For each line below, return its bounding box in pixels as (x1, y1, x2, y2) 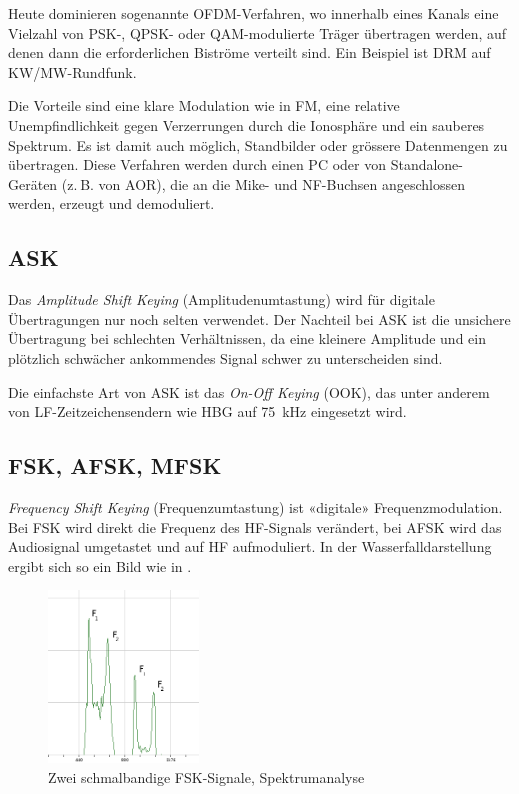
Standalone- (390, 154, 463, 175)
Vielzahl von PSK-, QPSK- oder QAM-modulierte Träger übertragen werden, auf (8, 22, 507, 43)
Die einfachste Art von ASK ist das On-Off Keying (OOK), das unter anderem (8, 381, 490, 402)
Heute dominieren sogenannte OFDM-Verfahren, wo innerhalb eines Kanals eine (8, 3, 499, 23)
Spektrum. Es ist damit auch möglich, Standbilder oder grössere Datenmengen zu (8, 134, 508, 155)
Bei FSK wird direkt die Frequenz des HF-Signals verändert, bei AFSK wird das (8, 516, 502, 537)
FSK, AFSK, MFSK (8, 450, 222, 481)
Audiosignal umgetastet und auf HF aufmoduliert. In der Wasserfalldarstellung (8, 536, 492, 557)
